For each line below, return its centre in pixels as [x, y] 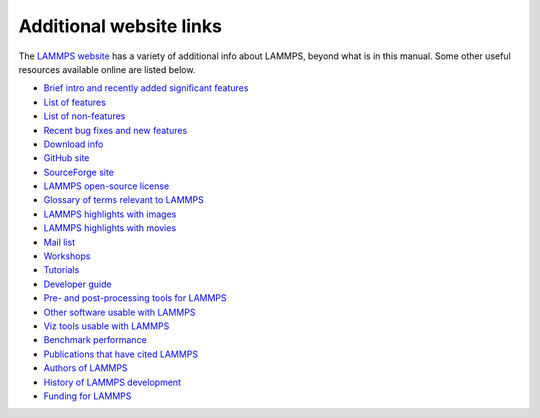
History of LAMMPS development [112, 382]
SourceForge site [79, 172]
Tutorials [61, 270]
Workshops [67, 256]
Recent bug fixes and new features [115, 130]
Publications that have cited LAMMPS [121, 354]
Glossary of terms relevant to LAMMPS [123, 200]
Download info [73, 144]
